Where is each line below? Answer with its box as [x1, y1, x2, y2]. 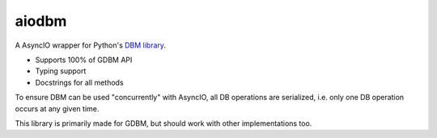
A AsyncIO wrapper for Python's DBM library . [15, 40, 166, 50]
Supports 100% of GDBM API [35, 55, 133, 65]
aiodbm [15, 12, 67, 30]
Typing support [35, 66, 87, 76]
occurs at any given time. [15, 103, 100, 113]
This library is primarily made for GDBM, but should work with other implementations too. [15, 118, 312, 128]
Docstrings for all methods [35, 77, 125, 87]
